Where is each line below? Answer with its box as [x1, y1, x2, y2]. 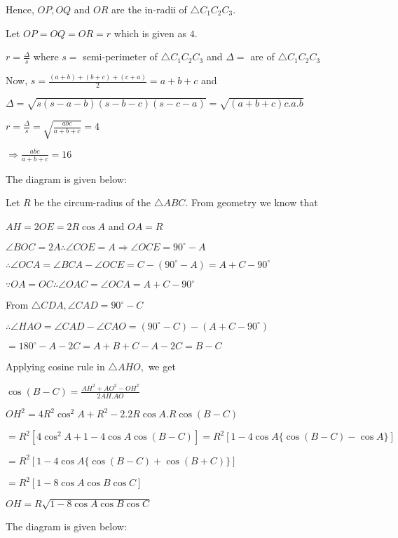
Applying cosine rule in [6, 359, 105, 374]
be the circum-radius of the [34, 195, 151, 210]
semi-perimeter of [83, 49, 158, 64]
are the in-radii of [111, 2, 187, 16]
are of [250, 49, 275, 64]
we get [148, 359, 176, 374]
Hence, [6, 2, 34, 16]
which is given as [114, 25, 187, 40]
